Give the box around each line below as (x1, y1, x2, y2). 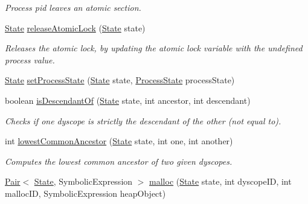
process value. (5, 53, 55, 66)
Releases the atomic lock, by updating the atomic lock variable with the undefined (5, 42, 303, 54)
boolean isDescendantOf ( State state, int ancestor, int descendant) (5, 94, 251, 106)
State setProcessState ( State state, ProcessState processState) (5, 74, 235, 86)
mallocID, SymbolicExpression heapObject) (5, 186, 166, 199)
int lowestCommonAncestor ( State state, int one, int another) (5, 135, 233, 147)
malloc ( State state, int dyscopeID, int (149, 175, 292, 188)
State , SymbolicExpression (34, 175, 133, 188)
